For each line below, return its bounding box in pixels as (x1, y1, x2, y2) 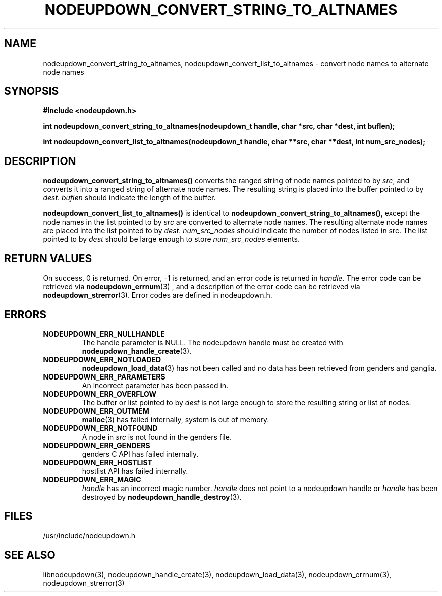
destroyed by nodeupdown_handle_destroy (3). (82, 492, 242, 501)
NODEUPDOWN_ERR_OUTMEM (43, 406, 149, 415)
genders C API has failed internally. (82, 449, 199, 458)
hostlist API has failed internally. (82, 466, 188, 475)
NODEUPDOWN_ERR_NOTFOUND (43, 423, 158, 432)
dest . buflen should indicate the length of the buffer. (43, 193, 216, 202)
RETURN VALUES (4, 252, 92, 265)
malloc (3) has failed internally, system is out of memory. (82, 415, 269, 424)
